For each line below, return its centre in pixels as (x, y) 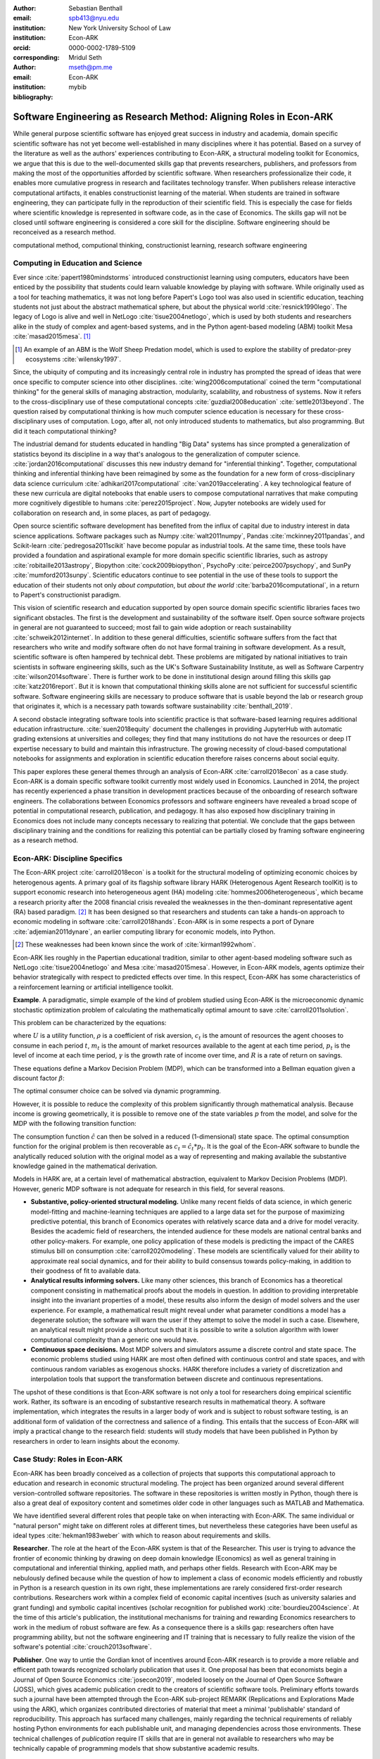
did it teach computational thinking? (65, 431)
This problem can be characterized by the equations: (90, 1022)
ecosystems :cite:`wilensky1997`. (74, 359)
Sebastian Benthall (96, 8)
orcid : (22, 47)
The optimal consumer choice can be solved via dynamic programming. (117, 1091)
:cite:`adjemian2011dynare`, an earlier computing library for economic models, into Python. (144, 932)
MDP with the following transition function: (75, 1124)
